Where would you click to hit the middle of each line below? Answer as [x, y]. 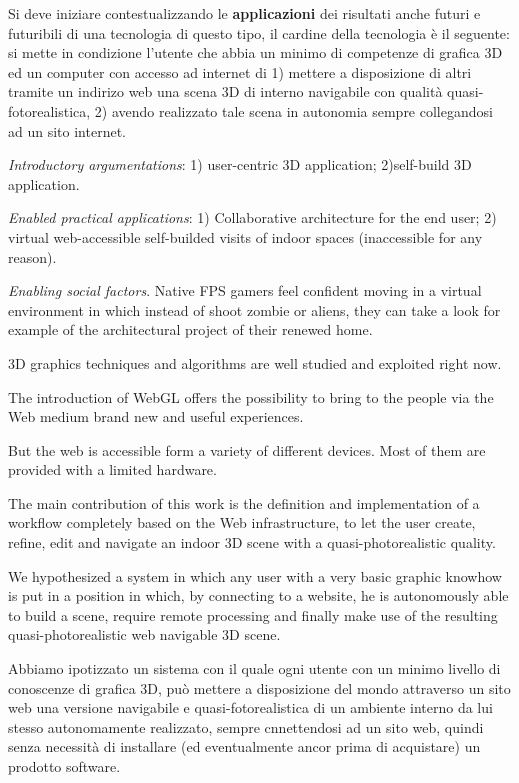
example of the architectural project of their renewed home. [190, 329]
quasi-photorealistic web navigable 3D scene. [144, 634]
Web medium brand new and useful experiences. [156, 416]
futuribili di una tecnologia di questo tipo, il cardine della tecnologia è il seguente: [259, 32]
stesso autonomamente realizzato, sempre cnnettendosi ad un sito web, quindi [246, 726]
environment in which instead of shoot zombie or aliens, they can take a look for [254, 309]
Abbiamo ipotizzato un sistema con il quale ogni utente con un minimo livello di [254, 668]
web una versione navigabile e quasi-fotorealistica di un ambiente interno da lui [250, 707]
